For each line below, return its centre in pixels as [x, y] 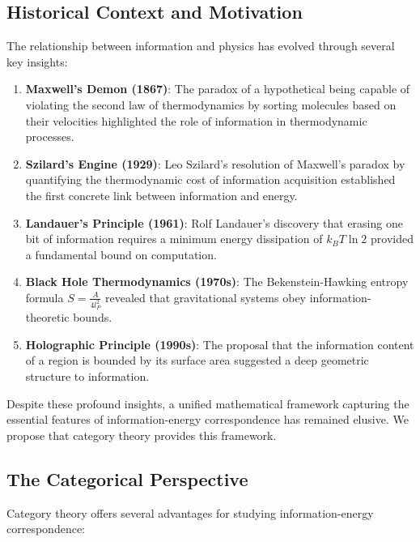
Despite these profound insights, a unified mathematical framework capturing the [208, 403]
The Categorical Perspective [127, 478]
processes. [50, 137]
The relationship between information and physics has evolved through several [201, 46]
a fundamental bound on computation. [121, 254]
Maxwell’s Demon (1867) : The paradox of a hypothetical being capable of [218, 89]
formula [45, 297]
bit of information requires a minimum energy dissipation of [174, 239]
